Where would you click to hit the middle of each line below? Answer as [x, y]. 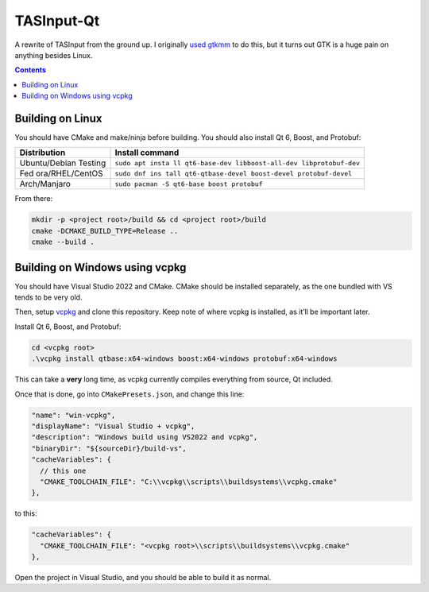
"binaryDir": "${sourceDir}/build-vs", [109, 448]
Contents [31, 70]
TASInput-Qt [57, 21]
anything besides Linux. [54, 55]
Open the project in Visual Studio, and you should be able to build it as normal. [143, 578]
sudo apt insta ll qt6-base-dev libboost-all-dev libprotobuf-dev [238, 163]
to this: [26, 513]
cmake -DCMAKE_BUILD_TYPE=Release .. [105, 231]
